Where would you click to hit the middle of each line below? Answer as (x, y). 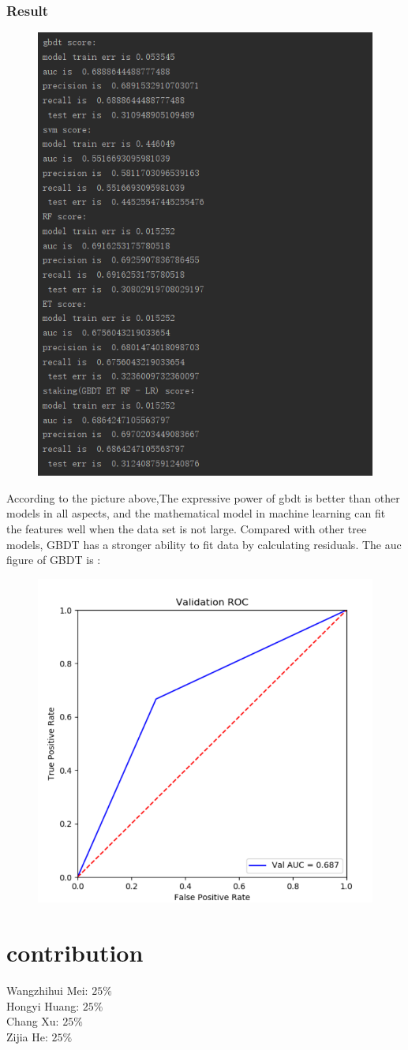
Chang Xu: (33, 1021)
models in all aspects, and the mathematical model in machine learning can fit (196, 513)
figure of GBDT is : (54, 560)
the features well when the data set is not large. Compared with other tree (187, 528)
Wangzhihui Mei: (47, 990)
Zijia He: (27, 1036)
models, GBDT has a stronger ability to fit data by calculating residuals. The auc (204, 544)
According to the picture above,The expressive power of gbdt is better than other (203, 497)
